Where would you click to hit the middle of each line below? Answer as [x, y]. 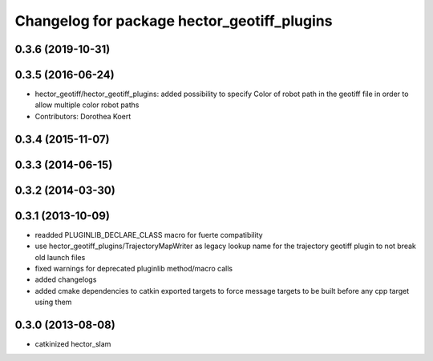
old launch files [60, 257]
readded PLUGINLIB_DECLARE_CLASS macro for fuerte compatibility [149, 235]
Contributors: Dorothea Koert [83, 116]
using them [53, 302]
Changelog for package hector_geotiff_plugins [174, 21]
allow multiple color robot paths [87, 105]
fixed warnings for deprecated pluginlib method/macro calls [134, 268]
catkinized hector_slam [73, 344]
